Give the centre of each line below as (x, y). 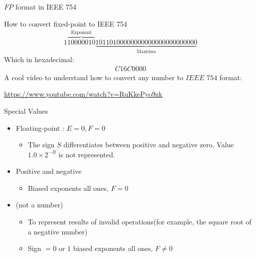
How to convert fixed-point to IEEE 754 (66, 23)
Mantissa (146, 51)
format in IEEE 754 (46, 7)
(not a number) (39, 205)
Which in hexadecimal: (39, 59)
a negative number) (58, 231)
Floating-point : (40, 127)
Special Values (26, 110)
